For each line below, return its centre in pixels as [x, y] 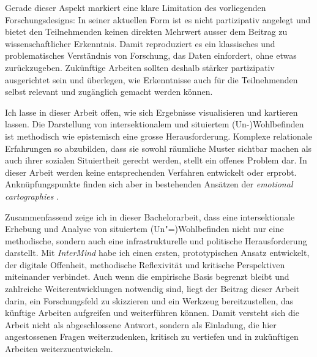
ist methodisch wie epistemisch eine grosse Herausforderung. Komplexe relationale [158, 136]
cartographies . [32, 196]
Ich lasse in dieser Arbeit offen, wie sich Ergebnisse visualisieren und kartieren [151, 112]
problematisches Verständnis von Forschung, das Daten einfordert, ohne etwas [151, 55]
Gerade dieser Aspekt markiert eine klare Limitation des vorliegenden [136, 7]
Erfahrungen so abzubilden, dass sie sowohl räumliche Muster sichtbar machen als [158, 148]
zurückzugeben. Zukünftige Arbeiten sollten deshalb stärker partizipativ [140, 67]
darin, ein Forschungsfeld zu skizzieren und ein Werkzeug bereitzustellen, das [149, 300]
